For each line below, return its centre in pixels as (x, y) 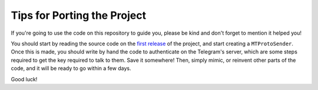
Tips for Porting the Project (79, 15)
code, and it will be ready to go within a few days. (71, 68)
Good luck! (24, 79)
